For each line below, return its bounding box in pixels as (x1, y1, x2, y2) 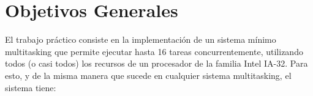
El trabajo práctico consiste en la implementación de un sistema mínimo (5, 33, 276, 46)
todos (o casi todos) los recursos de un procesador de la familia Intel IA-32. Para (5, 57, 308, 70)
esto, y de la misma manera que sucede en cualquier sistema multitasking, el (5, 68, 292, 81)
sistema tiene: (5, 81, 56, 94)
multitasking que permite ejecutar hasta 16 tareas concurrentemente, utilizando (5, 45, 303, 57)
